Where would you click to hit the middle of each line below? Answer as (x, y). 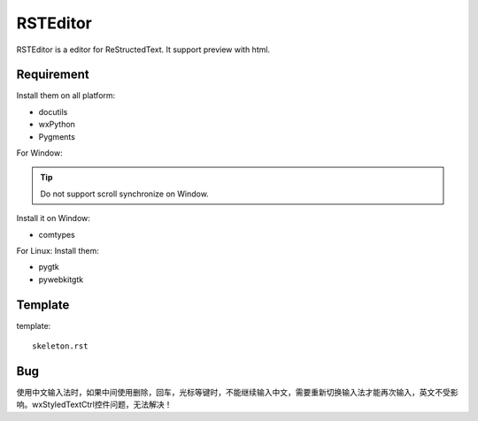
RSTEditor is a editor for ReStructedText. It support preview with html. (143, 50)
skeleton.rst (60, 346)
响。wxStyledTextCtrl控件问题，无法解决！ (94, 405)
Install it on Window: (53, 218)
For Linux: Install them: (58, 250)
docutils (53, 111)
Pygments (57, 136)
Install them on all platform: (66, 96)
